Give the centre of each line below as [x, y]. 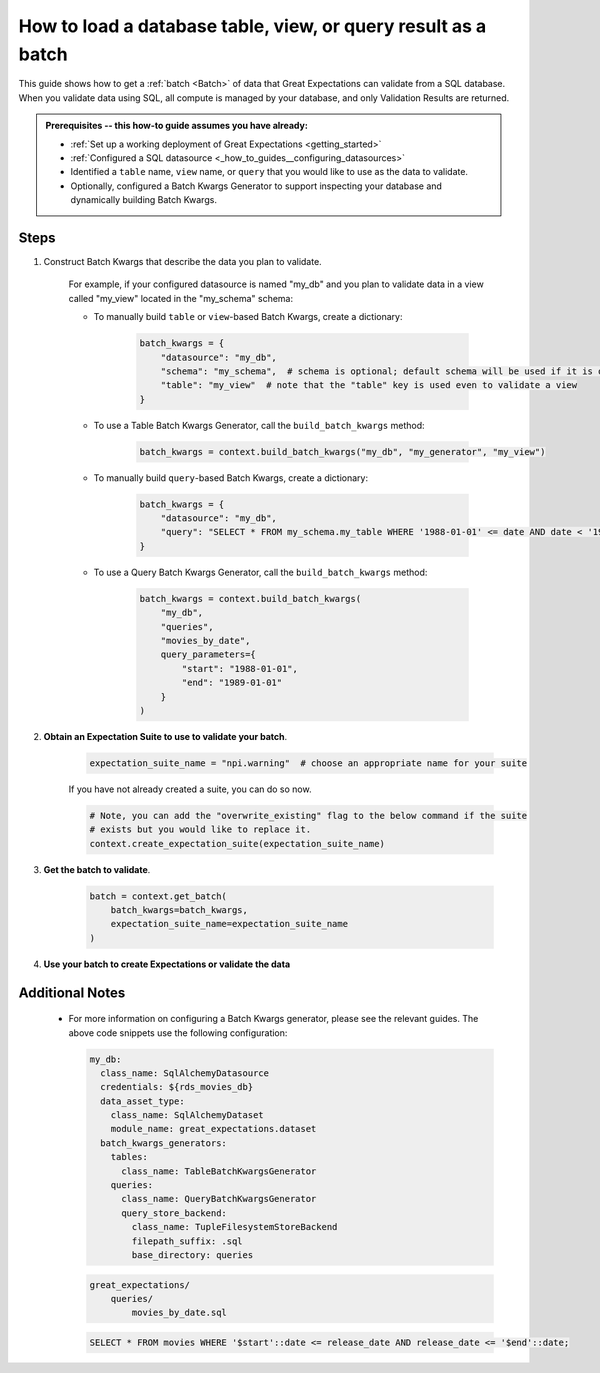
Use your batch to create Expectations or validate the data [167, 964]
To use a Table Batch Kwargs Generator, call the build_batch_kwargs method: [259, 425]
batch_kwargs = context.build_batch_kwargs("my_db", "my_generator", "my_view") [342, 451]
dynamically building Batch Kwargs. [143, 200]
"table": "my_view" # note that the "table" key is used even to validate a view [369, 385]
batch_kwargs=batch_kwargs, [179, 909]
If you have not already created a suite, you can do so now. [190, 789]
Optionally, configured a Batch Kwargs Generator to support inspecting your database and [256, 186]
